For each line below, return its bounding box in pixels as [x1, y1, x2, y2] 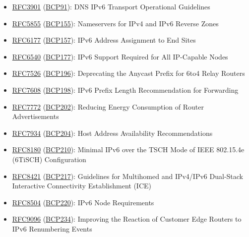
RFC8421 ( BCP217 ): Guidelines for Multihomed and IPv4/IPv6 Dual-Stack [12, 171, 243, 181]
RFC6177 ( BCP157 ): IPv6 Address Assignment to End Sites [12, 35, 196, 45]
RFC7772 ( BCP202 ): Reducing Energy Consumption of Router [12, 101, 204, 112]
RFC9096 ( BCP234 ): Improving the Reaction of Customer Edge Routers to [12, 214, 242, 224]
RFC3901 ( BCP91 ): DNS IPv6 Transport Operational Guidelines [12, 1, 210, 11]
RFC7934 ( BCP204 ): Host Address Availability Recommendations [12, 127, 213, 138]
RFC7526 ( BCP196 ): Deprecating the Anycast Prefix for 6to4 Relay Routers [12, 68, 245, 78]
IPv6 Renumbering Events [12, 223, 92, 234]
